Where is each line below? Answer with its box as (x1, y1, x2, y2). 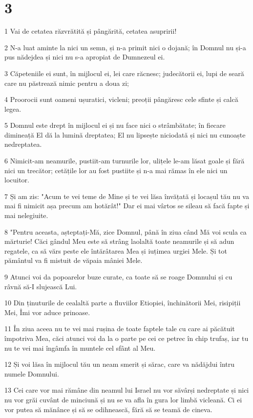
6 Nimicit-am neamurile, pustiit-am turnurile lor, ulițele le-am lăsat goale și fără (4, 156, 245, 166)
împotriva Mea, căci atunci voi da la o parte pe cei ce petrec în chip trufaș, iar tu (4, 333, 249, 343)
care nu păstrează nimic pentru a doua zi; (4, 78, 129, 88)
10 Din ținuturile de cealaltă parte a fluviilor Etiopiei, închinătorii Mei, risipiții (4, 298, 241, 308)
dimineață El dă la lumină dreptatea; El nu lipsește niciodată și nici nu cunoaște (4, 129, 246, 139)
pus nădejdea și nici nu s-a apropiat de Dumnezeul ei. (4, 52, 165, 62)
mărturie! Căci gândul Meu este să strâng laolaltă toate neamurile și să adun (4, 236, 234, 246)
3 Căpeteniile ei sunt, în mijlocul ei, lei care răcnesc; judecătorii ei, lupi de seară (4, 68, 244, 78)
